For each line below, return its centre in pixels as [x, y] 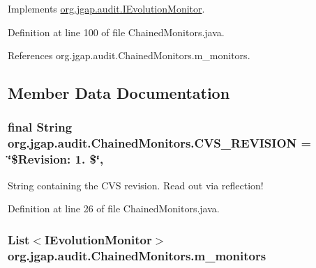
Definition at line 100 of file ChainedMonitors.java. [116, 32]
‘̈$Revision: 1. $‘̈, [56, 159]
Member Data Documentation [119, 93]
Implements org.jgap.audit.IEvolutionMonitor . [106, 8]
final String [40, 127]
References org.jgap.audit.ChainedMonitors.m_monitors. [129, 55]
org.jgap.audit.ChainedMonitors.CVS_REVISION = [160, 143]
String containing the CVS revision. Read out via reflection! [136, 185]
